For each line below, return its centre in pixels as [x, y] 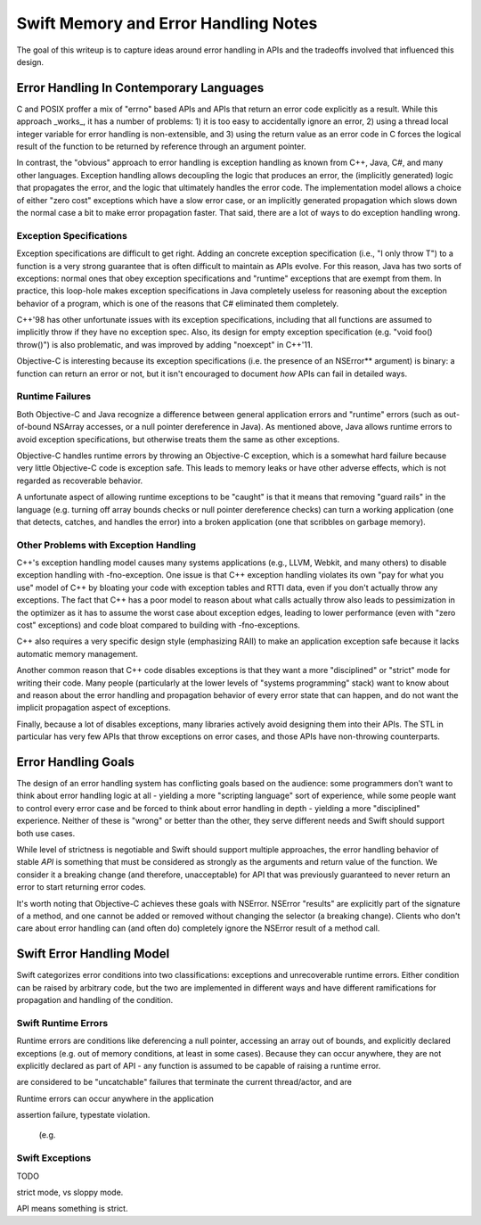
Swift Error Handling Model [93, 954]
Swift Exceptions [54, 1158]
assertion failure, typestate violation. [83, 1115]
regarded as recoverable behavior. [80, 481]
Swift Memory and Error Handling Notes [167, 23]
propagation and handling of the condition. [95, 1000]
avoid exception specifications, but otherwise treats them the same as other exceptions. [178, 439]
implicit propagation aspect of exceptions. [94, 708]
